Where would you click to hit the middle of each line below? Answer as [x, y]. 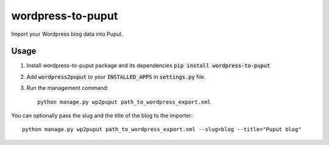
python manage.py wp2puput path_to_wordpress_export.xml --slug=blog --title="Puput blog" [162, 130]
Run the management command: [68, 88]
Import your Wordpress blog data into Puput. [67, 34]
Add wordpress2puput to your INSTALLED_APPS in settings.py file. [116, 76]
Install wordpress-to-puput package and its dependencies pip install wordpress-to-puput [148, 66]
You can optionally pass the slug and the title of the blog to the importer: [102, 116]
